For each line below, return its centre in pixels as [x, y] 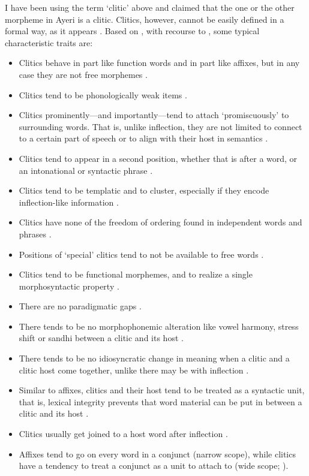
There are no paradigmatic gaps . [80, 306]
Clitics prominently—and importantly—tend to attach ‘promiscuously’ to [154, 115]
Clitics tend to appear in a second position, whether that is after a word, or [158, 158]
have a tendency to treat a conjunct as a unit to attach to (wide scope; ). [154, 466]
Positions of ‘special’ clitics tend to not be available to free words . [141, 254]
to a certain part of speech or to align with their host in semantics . [143, 138]
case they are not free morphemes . [83, 74]
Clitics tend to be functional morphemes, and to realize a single [136, 274]
